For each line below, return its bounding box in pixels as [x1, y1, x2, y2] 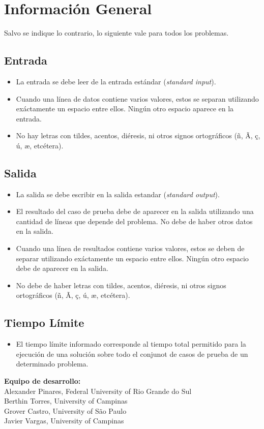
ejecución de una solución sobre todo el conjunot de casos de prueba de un [16, 348, 248, 359]
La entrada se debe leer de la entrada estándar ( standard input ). [16, 76, 216, 86]
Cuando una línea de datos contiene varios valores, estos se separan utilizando [16, 93, 259, 104]
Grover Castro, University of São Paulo [4, 405, 127, 416]
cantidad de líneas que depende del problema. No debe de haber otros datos [16, 216, 253, 226]
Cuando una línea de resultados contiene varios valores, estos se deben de [16, 243, 245, 254]
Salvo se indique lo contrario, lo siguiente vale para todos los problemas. [4, 27, 229, 38]
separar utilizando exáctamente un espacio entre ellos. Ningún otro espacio [16, 253, 249, 263]
